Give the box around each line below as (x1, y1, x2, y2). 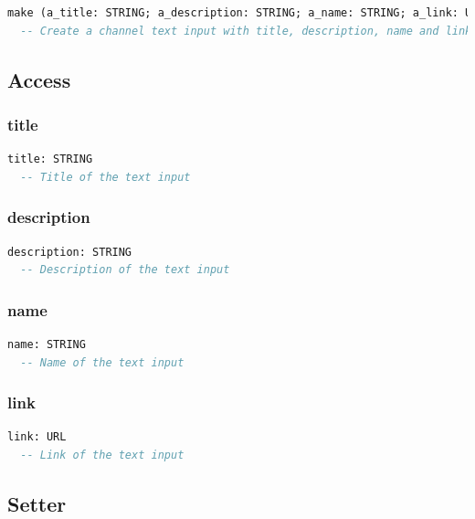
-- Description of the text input (20, 263, 230, 277)
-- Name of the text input (20, 355, 185, 369)
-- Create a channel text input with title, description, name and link (20, 24, 472, 37)
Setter (7, 489, 67, 517)
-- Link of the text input (20, 449, 185, 461)
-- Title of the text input (20, 170, 191, 184)
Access (7, 65, 71, 93)
